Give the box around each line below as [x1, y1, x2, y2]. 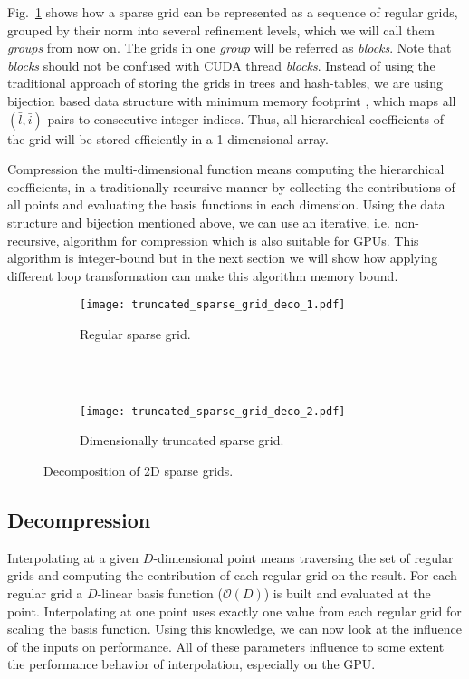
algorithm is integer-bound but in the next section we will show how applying [7, 248, 438, 267]
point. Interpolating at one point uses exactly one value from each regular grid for [7, 601, 462, 620]
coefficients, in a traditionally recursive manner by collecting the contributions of [7, 177, 455, 196]
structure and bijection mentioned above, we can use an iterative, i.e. [7, 212, 390, 231]
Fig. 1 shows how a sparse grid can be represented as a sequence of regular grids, [7, 3, 458, 21]
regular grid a [7, 583, 83, 602]
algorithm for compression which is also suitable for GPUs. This [63, 230, 419, 249]
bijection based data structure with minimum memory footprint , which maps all [7, 91, 456, 110]
